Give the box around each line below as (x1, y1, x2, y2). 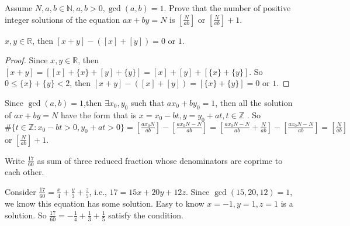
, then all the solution (215, 96, 293, 108)
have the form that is (60, 108, 137, 121)
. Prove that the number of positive (164, 2, 291, 13)
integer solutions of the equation (5, 13, 120, 25)
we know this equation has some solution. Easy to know (5, 197, 205, 210)
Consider (5, 185, 36, 197)
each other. (5, 166, 44, 178)
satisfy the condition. (108, 208, 183, 221)
